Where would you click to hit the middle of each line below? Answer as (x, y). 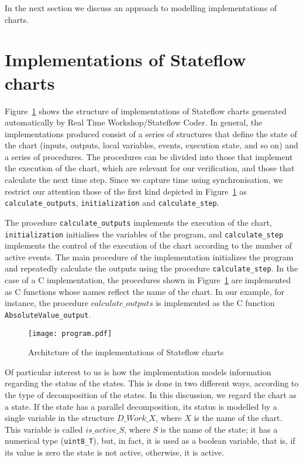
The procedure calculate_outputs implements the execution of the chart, (138, 222)
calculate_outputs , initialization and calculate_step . (112, 203)
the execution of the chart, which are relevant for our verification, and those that (150, 168)
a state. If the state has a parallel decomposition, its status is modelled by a (141, 406)
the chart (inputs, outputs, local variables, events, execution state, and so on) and (151, 145)
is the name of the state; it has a (219, 429)
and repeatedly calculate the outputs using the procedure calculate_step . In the (151, 268)
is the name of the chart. (238, 418)
